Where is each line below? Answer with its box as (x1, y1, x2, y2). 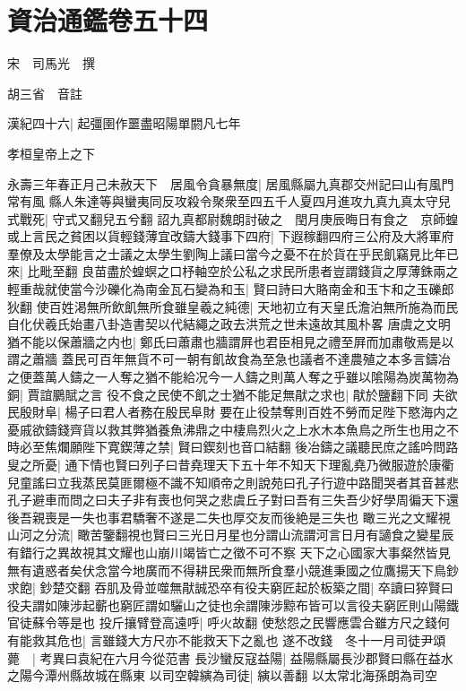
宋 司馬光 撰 (7, 54, 95, 73)
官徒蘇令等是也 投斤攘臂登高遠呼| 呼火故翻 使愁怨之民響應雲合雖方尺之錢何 (7, 613, 450, 632)
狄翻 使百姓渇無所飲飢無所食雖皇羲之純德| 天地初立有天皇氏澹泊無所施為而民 (7, 297, 459, 315)
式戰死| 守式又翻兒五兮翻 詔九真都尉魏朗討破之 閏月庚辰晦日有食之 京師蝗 (7, 209, 459, 228)
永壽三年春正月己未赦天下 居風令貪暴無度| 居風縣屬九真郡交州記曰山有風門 (7, 174, 454, 193)
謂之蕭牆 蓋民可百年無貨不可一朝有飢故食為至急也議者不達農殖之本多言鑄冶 (7, 350, 451, 368)
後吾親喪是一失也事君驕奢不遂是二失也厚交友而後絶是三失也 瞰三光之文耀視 (7, 507, 451, 526)
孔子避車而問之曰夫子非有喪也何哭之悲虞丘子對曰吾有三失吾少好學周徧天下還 (7, 490, 459, 509)
